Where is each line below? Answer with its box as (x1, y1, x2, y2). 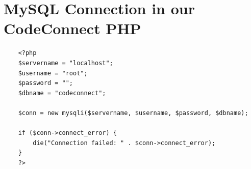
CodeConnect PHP (4, 18, 141, 39)
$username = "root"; (18, 69, 88, 77)
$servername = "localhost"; (18, 59, 113, 67)
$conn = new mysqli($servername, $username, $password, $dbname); (18, 109, 248, 117)
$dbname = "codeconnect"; (18, 89, 106, 97)
